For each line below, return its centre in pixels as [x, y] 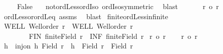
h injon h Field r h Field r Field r [68, 46]
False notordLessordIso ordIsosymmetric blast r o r [118, 6]
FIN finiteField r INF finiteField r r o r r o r [113, 36]
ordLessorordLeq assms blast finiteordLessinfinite [86, 16]
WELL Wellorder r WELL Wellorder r [68, 26]
